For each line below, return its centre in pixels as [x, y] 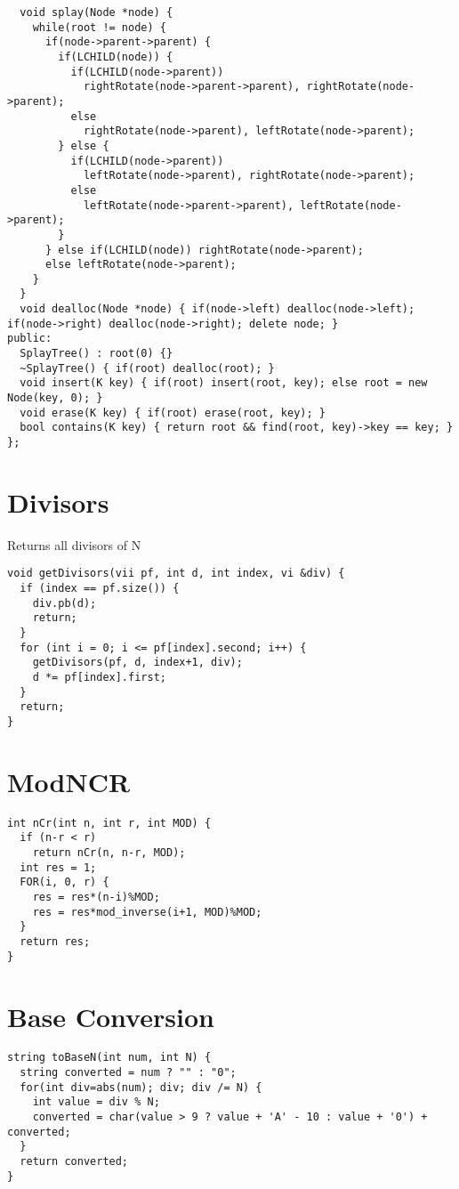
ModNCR [69, 781]
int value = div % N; [96, 1102]
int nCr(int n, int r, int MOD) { [109, 823]
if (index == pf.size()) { [100, 589]
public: [30, 339]
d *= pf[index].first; [99, 677]
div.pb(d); [64, 603]
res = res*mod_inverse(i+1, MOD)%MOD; [147, 912]
